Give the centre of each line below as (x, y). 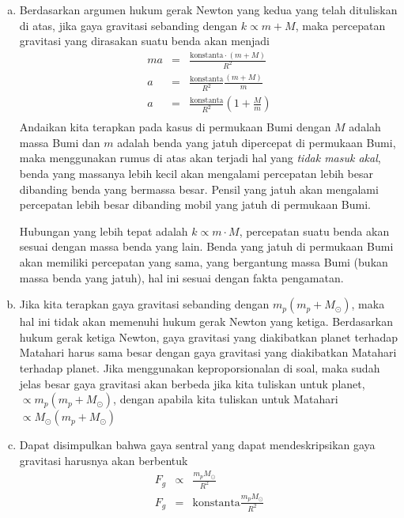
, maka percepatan (340, 25)
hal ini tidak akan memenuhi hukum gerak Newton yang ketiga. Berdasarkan (206, 321)
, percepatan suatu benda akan (314, 231)
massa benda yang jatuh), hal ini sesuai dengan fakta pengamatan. (181, 277)
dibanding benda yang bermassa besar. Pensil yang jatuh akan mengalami (199, 189)
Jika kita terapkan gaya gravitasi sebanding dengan (144, 304)
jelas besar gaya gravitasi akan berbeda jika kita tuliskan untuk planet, (192, 383)
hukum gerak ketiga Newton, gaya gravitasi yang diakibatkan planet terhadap (208, 337)
